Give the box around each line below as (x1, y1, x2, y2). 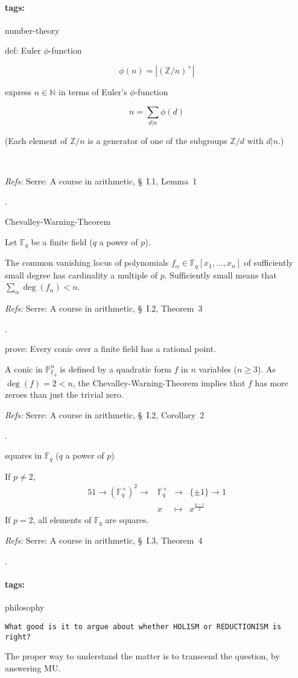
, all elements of (33, 513, 92, 526)
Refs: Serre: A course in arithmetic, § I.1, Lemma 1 (5, 175, 197, 187)
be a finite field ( (31, 235, 93, 248)
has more (255, 376, 288, 389)
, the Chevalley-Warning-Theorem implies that (72, 376, 246, 389)
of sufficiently (244, 256, 293, 269)
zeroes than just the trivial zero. (5, 388, 124, 401)
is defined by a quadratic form (60, 362, 171, 375)
